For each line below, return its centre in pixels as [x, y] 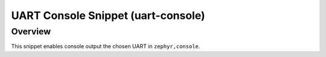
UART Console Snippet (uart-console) [108, 15]
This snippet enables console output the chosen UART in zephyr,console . [106, 46]
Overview [31, 31]
